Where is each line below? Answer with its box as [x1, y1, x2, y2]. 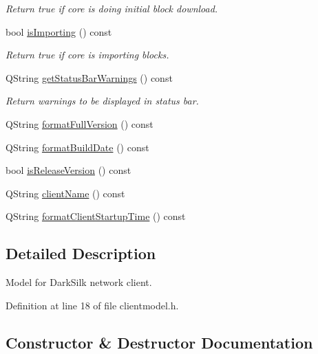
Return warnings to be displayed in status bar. [6, 93, 199, 108]
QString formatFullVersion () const [6, 116, 153, 131]
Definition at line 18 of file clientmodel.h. [6, 298, 179, 312]
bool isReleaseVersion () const [6, 163, 131, 177]
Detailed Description [6, 243, 156, 264]
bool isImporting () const [6, 24, 112, 38]
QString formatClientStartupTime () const [6, 209, 186, 223]
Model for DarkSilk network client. [6, 275, 152, 289]
